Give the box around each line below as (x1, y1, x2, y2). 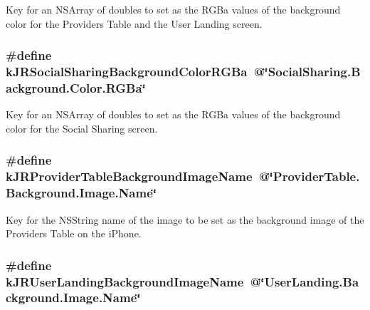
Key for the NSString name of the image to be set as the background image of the (6, 212, 364, 227)
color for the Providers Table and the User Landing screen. (6, 16, 263, 31)
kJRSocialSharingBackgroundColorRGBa (6, 63, 248, 81)
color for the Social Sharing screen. (6, 120, 158, 135)
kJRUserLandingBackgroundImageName (6, 272, 244, 290)
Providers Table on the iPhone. (6, 226, 142, 241)
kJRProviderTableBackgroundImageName (6, 167, 253, 185)
